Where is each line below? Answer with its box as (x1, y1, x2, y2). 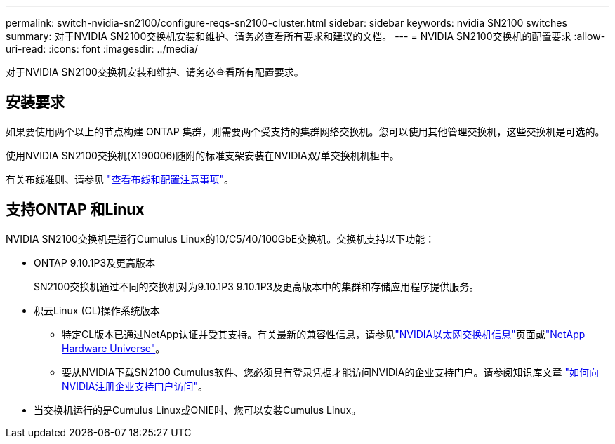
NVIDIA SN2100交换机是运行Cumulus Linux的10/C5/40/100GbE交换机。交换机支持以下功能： (6, 232, 435, 245)
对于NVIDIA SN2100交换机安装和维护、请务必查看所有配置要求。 (6, 66, 304, 78)
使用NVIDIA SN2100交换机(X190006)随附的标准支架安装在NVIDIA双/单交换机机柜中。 (6, 149, 399, 161)
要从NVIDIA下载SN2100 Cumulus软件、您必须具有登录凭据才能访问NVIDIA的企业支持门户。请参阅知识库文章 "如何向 (62, 365, 599, 378)
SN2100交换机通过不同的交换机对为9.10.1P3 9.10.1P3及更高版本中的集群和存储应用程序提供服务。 (34, 280, 480, 292)
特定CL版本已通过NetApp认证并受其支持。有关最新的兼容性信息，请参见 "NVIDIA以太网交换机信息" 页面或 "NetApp (62, 328, 586, 340)
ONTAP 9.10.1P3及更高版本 (34, 256, 156, 269)
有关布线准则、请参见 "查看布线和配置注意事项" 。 (6, 173, 234, 185)
